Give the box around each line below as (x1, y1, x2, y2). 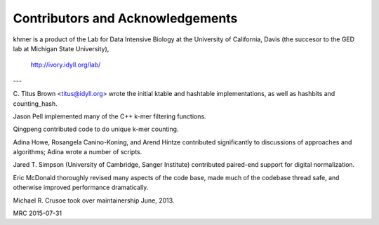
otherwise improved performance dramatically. (13, 183, 149, 192)
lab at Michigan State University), (13, 44, 109, 53)
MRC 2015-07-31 (13, 209, 62, 217)
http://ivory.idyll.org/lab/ (30, 60, 101, 69)
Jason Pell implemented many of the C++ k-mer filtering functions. (13, 112, 206, 121)
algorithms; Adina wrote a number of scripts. (13, 148, 142, 156)
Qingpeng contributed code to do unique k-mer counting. (13, 125, 179, 133)
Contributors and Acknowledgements (13, 11, 238, 26)
